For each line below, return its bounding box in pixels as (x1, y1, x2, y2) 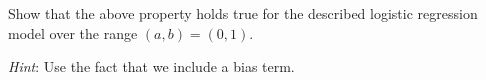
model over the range (8, 22, 138, 43)
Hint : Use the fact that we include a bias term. (8, 56, 295, 77)
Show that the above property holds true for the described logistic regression (8, 3, 478, 23)
